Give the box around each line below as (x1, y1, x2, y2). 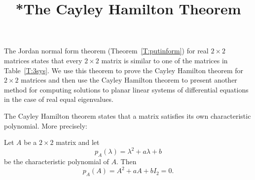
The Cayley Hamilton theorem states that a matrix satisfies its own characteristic (4, 110, 251, 121)
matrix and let (56, 137, 100, 147)
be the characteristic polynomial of (4, 156, 109, 167)
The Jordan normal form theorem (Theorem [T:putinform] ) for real (4, 45, 209, 56)
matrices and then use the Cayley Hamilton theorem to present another (21, 75, 237, 85)
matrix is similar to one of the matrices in (101, 55, 228, 65)
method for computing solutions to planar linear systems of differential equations (4, 84, 249, 94)
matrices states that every (4, 55, 82, 65)
